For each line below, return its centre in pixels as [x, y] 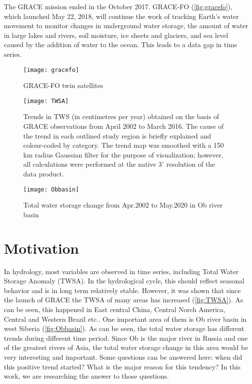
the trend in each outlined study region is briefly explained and [117, 135]
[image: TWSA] [46, 101]
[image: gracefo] [51, 70]
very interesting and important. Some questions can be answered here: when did [123, 357]
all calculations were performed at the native [90, 164]
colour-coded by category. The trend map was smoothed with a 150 [124, 145]
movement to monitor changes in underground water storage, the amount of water [126, 26]
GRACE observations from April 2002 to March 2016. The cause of [124, 126]
